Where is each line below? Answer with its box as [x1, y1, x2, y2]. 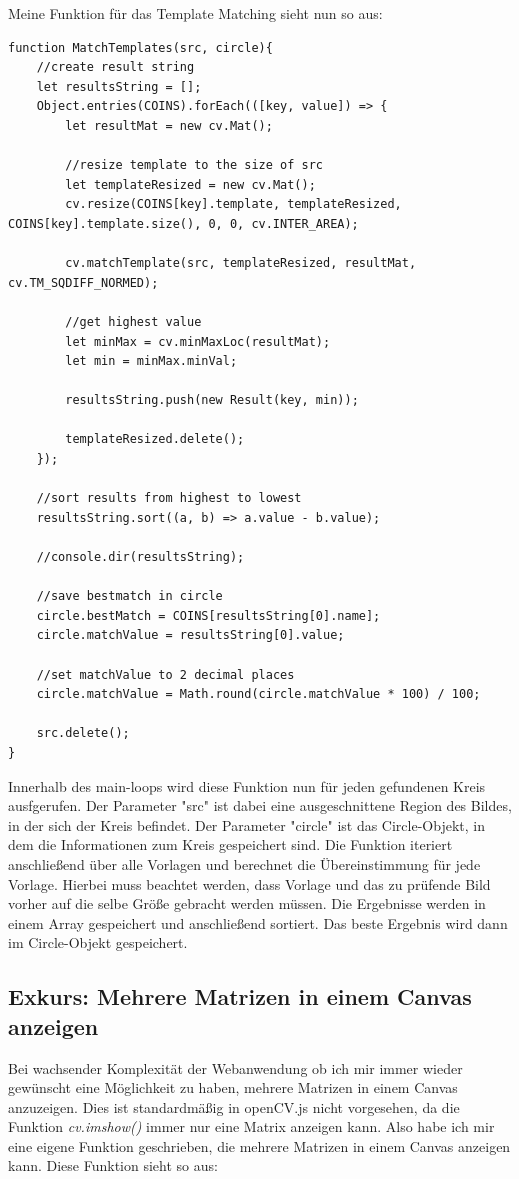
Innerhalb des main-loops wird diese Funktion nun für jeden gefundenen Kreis [8, 775, 486, 796]
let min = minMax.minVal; [65, 354, 238, 369]
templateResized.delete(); [65, 432, 245, 447]
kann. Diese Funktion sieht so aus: [8, 1155, 218, 1176]
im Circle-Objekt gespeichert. [8, 932, 188, 953]
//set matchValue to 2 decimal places [36, 667, 295, 682]
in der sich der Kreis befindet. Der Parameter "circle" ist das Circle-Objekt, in [8, 814, 485, 835]
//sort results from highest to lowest [36, 491, 302, 506]
